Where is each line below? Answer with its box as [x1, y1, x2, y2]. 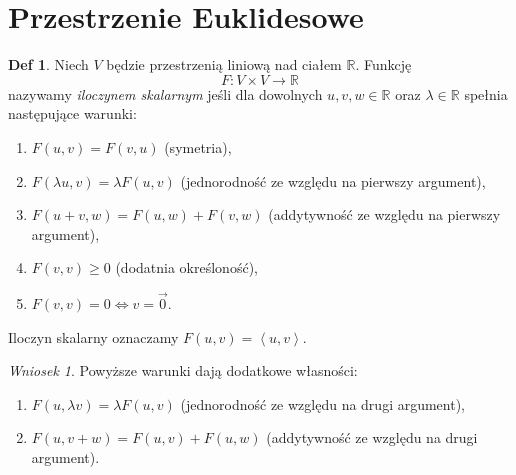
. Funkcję [355, 54, 412, 75]
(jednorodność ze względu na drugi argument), [180, 393, 466, 414]
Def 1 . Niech [8, 54, 89, 75]
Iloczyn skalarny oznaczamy [8, 326, 179, 347]
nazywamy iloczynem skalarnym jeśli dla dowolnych [8, 83, 323, 104]
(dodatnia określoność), [115, 257, 258, 278]
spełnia [464, 83, 508, 104]
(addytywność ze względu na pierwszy [268, 204, 501, 225]
